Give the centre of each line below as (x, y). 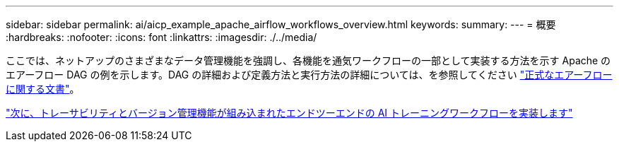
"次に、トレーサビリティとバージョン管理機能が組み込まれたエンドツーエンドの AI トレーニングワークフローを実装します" (289, 113)
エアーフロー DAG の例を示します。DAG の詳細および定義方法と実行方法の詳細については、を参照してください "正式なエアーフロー (309, 75)
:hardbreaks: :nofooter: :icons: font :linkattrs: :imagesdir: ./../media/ (161, 37)
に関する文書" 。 (43, 89)
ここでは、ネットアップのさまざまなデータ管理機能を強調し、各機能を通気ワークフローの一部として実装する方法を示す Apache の (308, 60)
